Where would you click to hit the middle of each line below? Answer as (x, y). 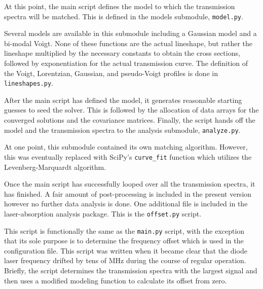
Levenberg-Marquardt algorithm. (55, 167)
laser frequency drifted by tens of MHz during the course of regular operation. (125, 260)
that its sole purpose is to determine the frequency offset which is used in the (124, 241)
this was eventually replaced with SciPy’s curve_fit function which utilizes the (128, 156)
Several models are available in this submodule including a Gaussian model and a (130, 33)
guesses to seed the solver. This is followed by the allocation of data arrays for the (131, 110)
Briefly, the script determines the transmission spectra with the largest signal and (131, 270)
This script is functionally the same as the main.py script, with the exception (124, 230)
